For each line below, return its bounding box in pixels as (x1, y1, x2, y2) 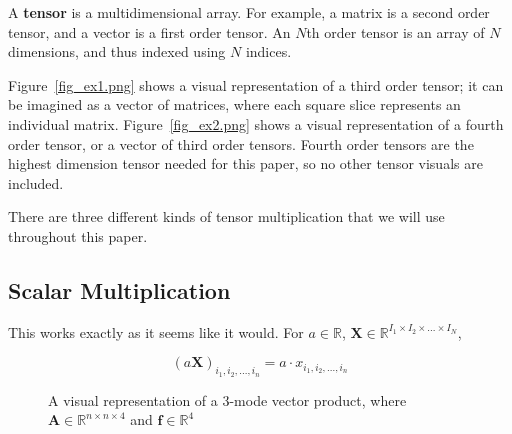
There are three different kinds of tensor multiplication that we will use (8, 206, 445, 227)
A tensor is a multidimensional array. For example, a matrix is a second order (8, 2, 490, 22)
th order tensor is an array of (306, 21, 485, 42)
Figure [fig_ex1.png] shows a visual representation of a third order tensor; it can (8, 74, 504, 95)
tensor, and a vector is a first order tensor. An (8, 21, 291, 42)
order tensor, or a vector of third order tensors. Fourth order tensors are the (8, 133, 474, 154)
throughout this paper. (8, 225, 148, 246)
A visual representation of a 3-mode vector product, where (48, 389, 407, 410)
